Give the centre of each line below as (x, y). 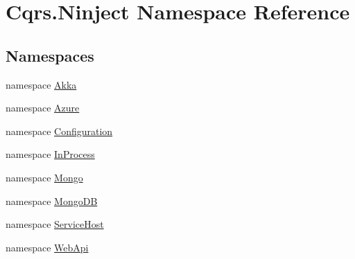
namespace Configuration (59, 131)
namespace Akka (41, 84)
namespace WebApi (47, 247)
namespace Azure (43, 108)
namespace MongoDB (52, 200)
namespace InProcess (50, 154)
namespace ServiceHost (55, 224)
